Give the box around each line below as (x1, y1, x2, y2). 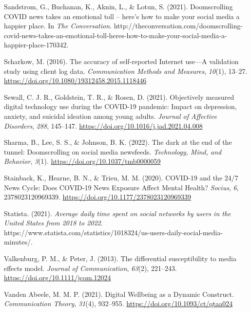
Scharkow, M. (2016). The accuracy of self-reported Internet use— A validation (4, 56, 239, 66)
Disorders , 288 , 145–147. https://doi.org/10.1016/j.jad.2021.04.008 (4, 120, 203, 131)
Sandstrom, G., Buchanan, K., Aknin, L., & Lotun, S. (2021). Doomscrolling (4, 1, 233, 11)
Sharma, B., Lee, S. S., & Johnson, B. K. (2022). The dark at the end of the (4, 137, 232, 147)
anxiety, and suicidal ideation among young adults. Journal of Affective (4, 111, 217, 121)
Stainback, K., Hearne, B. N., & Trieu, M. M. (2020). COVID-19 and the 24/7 (4, 172, 238, 182)
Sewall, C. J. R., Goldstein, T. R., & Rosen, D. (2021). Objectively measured (4, 91, 234, 102)
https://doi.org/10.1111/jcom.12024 (4, 272, 111, 283)
